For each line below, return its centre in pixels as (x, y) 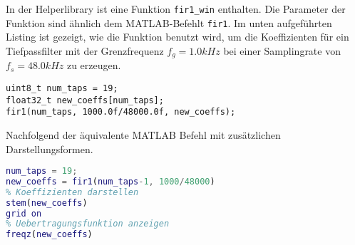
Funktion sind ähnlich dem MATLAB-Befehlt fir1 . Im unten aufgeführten (169, 22)
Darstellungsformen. (50, 148)
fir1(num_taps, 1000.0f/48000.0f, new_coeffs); (121, 112)
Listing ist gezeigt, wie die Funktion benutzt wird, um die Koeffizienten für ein (177, 37)
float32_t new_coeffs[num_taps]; (85, 100)
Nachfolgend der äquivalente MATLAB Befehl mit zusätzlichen (143, 134)
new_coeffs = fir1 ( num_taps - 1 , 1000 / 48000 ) (110, 181)
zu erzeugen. (94, 65)
